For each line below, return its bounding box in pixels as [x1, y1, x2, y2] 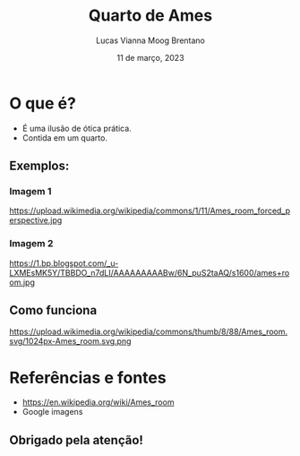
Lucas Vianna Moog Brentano [95, 35, 206, 46]
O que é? [9, 93, 76, 113]
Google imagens [21, 407, 83, 417]
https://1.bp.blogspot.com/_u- [9, 257, 119, 269]
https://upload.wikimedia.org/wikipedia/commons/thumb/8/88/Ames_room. [9, 326, 288, 337]
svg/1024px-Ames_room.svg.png [9, 336, 132, 347]
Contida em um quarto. [21, 132, 107, 143]
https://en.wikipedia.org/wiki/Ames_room [21, 397, 175, 408]
